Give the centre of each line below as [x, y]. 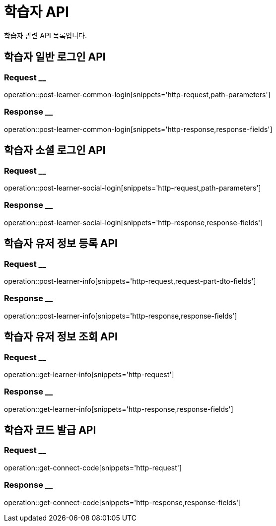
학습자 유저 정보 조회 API [61, 337]
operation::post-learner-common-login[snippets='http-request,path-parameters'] [137, 94]
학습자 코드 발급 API [50, 430]
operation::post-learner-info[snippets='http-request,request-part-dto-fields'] [130, 281]
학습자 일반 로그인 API [55, 57]
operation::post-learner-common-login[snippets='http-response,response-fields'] [138, 129]
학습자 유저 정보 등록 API [61, 244]
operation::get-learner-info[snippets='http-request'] [89, 374]
